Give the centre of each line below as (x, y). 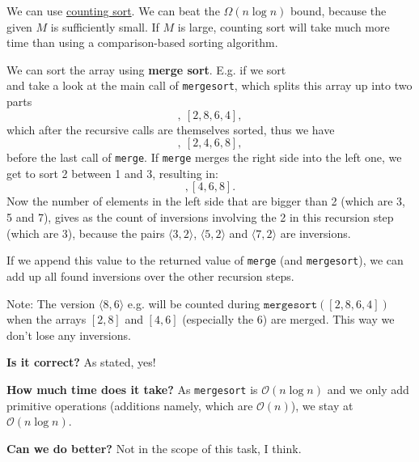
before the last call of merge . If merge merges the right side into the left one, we (204, 157)
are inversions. (315, 233)
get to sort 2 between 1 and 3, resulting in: (112, 173)
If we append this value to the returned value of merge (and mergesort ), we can (205, 260)
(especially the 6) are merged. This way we (288, 319)
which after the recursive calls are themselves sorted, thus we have (171, 129)
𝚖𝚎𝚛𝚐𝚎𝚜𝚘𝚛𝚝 (290, 305)
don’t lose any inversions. (69, 335)
